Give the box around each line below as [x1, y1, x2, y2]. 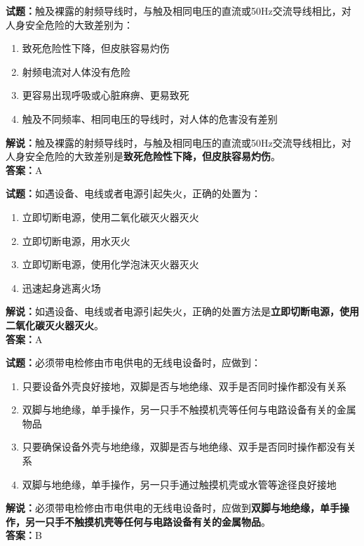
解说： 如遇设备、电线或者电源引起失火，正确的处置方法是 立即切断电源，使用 [6, 304, 359, 319]
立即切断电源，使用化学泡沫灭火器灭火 [22, 257, 199, 272]
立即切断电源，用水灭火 [22, 233, 130, 248]
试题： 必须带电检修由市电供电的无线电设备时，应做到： [6, 355, 261, 370]
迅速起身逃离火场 [22, 280, 101, 295]
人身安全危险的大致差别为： [6, 17, 133, 32]
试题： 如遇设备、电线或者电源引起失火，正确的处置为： [6, 186, 261, 201]
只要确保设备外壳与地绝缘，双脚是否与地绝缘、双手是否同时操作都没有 [22, 439, 346, 454]
